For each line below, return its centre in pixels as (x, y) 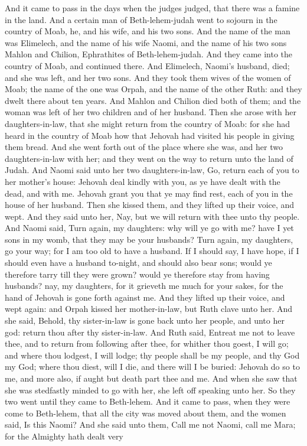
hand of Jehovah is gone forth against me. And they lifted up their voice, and (145, 297)
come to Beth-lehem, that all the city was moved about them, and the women (146, 413)
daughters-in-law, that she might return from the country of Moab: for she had (148, 123)
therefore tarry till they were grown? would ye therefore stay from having (137, 274)
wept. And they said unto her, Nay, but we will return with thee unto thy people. (152, 216)
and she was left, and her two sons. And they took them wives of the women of (148, 77)
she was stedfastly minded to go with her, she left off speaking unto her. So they (150, 390)
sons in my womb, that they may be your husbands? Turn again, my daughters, (149, 239)
